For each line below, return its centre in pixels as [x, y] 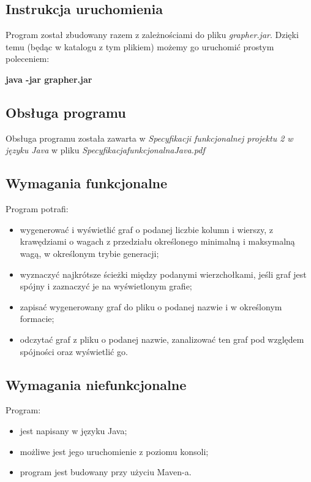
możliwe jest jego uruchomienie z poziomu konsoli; [114, 451]
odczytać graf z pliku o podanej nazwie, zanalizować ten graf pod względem [162, 339]
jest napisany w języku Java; [73, 430]
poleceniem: [28, 59]
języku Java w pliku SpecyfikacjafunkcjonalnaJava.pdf [105, 150]
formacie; [37, 319]
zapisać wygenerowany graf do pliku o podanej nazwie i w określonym [151, 306]
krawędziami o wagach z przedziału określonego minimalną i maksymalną [157, 241]
